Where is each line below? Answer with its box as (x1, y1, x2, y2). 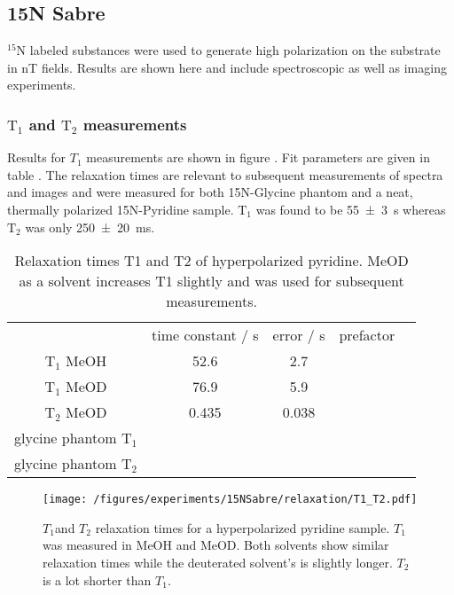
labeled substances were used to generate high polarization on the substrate (29, 41, 441, 59)
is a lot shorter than (43, 570, 152, 589)
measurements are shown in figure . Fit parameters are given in (86, 148, 430, 167)
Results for (7, 148, 67, 167)
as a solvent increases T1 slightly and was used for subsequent (19, 270, 404, 292)
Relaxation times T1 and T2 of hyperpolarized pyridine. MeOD (14, 250, 409, 271)
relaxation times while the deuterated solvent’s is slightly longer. (43, 553, 393, 572)
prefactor (339, 325, 395, 346)
